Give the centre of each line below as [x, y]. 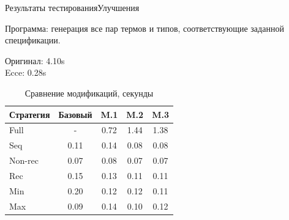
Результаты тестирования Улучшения [72, 7]
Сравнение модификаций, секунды [89, 93]
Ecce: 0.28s [26, 72]
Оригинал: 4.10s [35, 60]
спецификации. [33, 40]
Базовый [75, 114]
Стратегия [30, 114]
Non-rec [24, 160]
